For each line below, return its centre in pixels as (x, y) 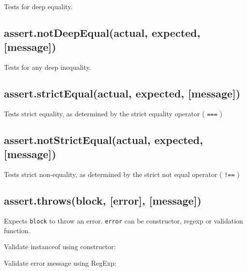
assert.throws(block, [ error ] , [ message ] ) (103, 200)
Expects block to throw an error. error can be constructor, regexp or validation (123, 221)
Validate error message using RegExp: (60, 263)
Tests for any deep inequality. (47, 67)
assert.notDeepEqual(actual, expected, (102, 32)
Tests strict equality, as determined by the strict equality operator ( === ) (113, 113)
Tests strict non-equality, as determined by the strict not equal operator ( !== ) (122, 174)
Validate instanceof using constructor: (60, 247)
